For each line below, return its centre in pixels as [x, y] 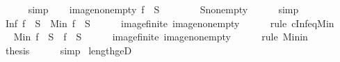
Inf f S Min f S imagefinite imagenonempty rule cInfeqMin [170, 23]
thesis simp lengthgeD [68, 50]
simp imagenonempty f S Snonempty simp [163, 9]
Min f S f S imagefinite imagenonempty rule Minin [161, 37]
